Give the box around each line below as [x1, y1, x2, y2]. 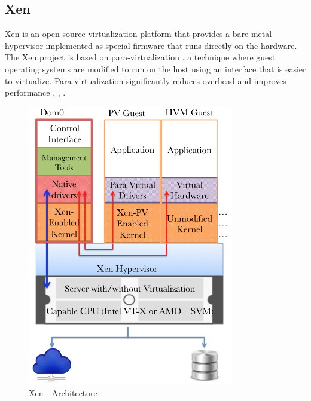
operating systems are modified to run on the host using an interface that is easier [5, 62, 306, 75]
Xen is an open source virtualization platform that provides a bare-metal [5, 27, 272, 40]
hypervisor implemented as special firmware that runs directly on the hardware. [5, 39, 297, 51]
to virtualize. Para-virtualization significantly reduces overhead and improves [5, 74, 286, 87]
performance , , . [5, 86, 66, 99]
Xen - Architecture [29, 387, 97, 399]
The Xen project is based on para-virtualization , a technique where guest [5, 51, 276, 63]
